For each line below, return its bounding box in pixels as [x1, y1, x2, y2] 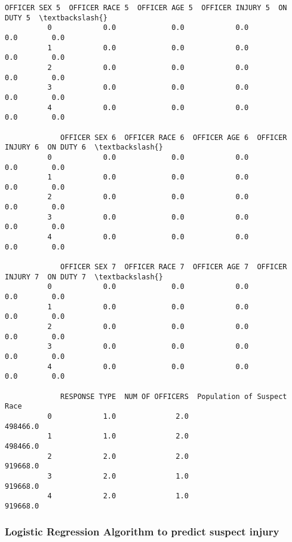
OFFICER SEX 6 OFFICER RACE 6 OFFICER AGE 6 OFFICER [60, 133, 287, 142]
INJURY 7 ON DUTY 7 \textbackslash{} [5, 272, 163, 281]
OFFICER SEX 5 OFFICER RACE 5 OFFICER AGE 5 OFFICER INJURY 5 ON [5, 4, 287, 12]
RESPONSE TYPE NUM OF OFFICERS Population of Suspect [60, 392, 287, 401]
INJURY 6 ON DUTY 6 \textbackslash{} [5, 143, 163, 152]
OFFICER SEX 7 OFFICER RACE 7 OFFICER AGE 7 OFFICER [60, 263, 287, 272]
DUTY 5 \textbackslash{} [5, 13, 107, 22]
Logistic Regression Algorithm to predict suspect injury [5, 524, 279, 539]
